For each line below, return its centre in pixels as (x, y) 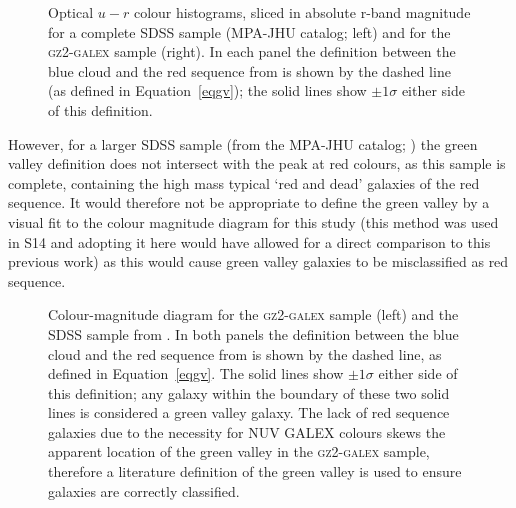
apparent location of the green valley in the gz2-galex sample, (239, 451)
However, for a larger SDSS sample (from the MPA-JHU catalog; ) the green (243, 143)
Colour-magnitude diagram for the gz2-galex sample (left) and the (253, 314)
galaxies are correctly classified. (144, 490)
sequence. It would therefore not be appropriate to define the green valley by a (249, 202)
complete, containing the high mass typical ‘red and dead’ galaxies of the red (244, 182)
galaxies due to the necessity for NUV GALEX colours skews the (247, 431)
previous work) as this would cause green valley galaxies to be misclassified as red (258, 261)
